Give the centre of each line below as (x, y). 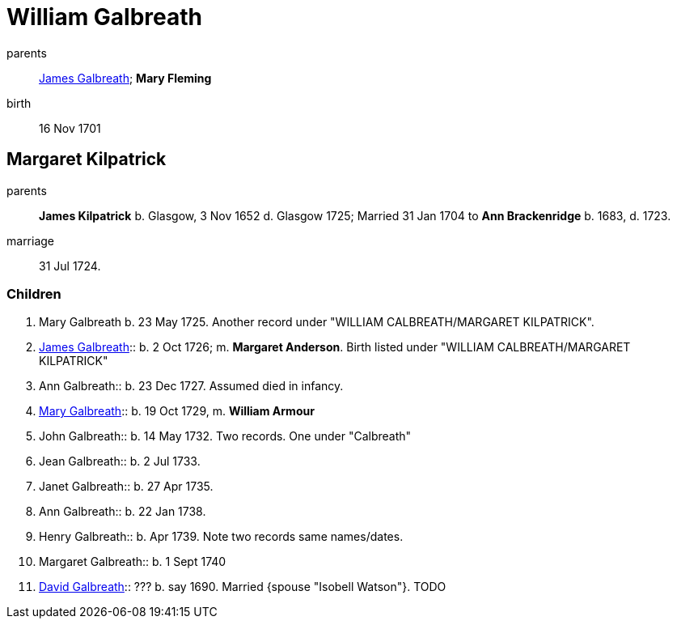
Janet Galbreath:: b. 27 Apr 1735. (126, 487)
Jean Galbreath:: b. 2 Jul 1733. (120, 461)
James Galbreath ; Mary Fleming (125, 78)
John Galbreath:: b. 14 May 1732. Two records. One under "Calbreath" (225, 436)
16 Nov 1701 (70, 128)
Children (34, 293)
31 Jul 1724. (70, 266)
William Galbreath (105, 17)
